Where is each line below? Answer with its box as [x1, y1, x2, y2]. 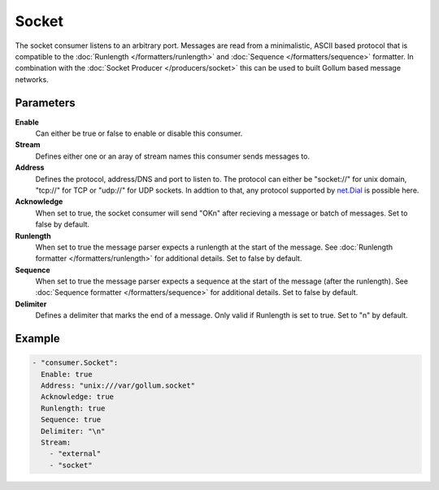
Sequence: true [41, 415, 102, 424]
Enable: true [41, 370, 93, 379]
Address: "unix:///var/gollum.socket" [41, 381, 195, 390]
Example [15, 332, 60, 345]
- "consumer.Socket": [32, 358, 119, 367]
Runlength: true [41, 403, 106, 413]
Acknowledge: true [41, 392, 114, 401]
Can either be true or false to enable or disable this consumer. [35, 128, 243, 138]
